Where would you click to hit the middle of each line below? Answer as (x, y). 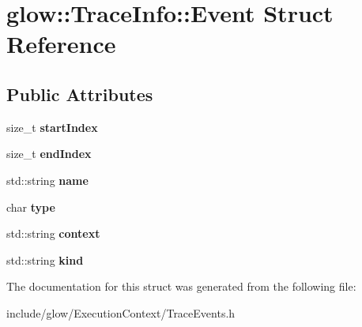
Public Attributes (80, 94)
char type (31, 207)
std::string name (47, 180)
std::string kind (45, 259)
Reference (61, 44)
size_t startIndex (52, 127)
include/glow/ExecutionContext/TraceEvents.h (121, 312)
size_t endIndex (49, 154)
